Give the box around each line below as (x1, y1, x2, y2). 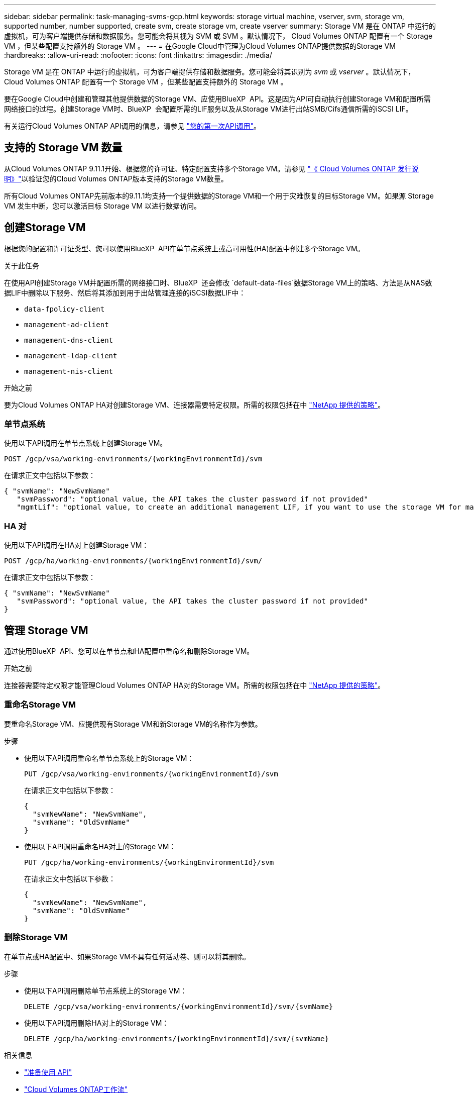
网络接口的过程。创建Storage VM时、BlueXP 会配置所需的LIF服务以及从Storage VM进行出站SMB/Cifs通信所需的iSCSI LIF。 (4, 105, 413, 113)
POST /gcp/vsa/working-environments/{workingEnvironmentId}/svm (4, 455, 263, 463)
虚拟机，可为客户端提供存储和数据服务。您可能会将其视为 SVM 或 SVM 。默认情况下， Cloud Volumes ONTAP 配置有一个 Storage (4, 32, 433, 40)
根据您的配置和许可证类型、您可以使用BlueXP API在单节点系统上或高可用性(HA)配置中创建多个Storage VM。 (4, 244, 365, 253)
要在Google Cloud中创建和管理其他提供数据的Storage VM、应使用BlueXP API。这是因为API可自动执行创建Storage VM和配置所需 (4, 94, 431, 103)
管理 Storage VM (4, 624, 88, 637)
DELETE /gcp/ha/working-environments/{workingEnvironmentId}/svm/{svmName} (24, 1034, 329, 1043)
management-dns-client (24, 336, 113, 344)
